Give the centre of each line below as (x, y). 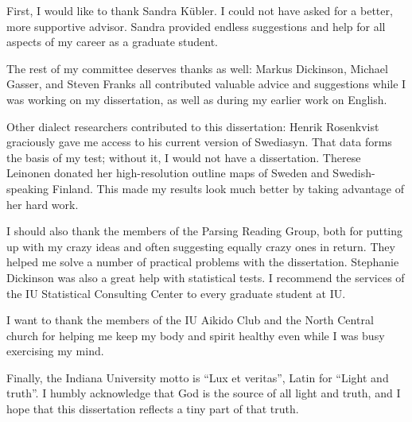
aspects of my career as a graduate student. (112, 42)
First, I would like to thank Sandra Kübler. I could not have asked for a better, (200, 10)
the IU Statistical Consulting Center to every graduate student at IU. (176, 293)
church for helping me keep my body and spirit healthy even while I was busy (196, 335)
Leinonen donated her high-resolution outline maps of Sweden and (168, 173)
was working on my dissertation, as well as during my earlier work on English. (197, 99)
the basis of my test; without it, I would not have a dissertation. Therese (184, 157)
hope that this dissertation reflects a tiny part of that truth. (153, 409)
